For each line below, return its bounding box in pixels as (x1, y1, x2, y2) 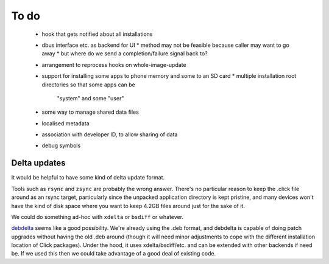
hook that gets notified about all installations (41, 30, 153, 38)
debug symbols (41, 142, 81, 149)
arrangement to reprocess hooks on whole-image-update (41, 61, 186, 68)
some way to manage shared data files (41, 108, 140, 116)
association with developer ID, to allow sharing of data (41, 131, 178, 138)
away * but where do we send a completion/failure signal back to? (41, 50, 208, 57)
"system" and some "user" (57, 94, 124, 102)
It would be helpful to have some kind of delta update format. (11, 174, 165, 181)
